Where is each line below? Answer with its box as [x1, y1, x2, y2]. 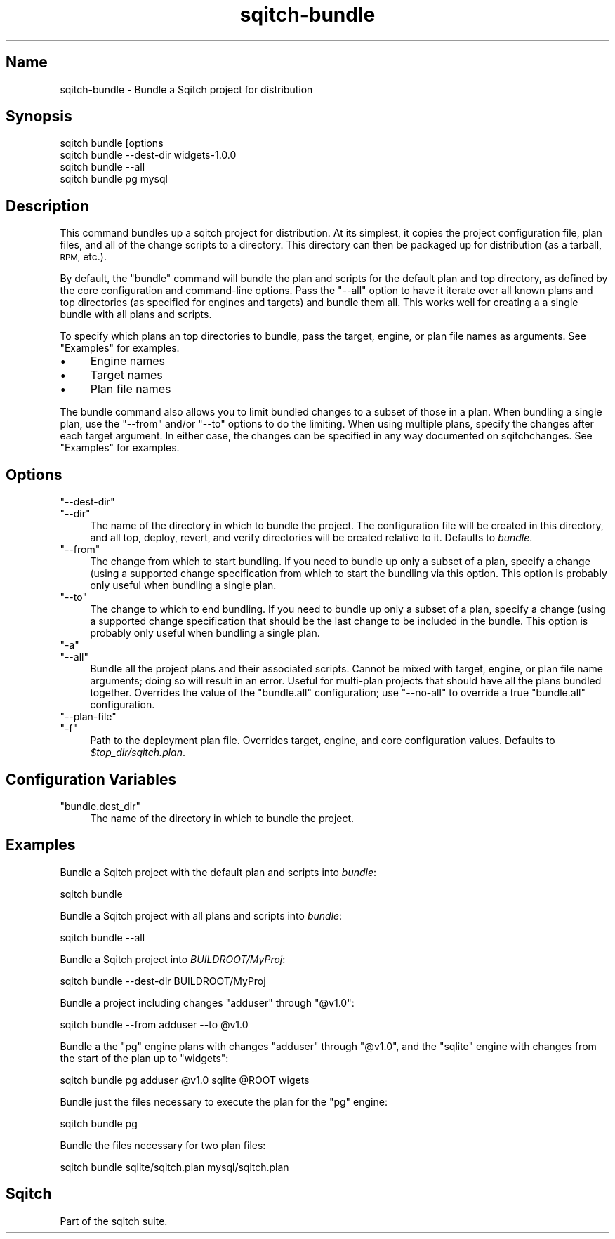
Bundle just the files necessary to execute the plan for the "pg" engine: [60, 1095, 388, 1108]
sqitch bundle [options [60, 137, 164, 150]
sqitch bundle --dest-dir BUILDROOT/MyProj [60, 974, 266, 987]
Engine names [90, 354, 165, 369]
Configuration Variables [6, 770, 177, 788]
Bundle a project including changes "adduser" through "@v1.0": [60, 996, 355, 1009]
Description [6, 197, 89, 215]
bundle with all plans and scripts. [60, 308, 212, 321]
